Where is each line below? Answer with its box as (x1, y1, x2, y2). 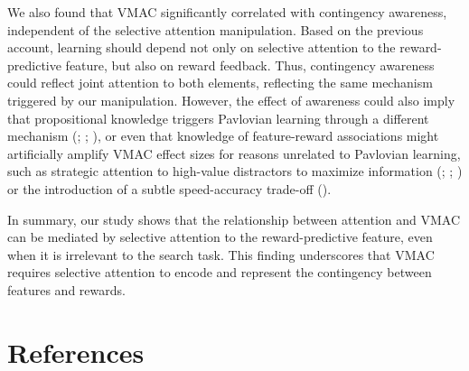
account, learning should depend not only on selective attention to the (7, 38, 396, 57)
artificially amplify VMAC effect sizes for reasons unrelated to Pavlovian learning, (7, 144, 461, 162)
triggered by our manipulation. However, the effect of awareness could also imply (7, 90, 455, 109)
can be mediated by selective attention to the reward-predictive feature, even (7, 227, 433, 246)
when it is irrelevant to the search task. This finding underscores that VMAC (7, 245, 435, 264)
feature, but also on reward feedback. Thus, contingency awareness (65, 55, 435, 74)
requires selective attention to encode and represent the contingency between (7, 263, 432, 282)
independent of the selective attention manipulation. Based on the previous (7, 20, 424, 39)
